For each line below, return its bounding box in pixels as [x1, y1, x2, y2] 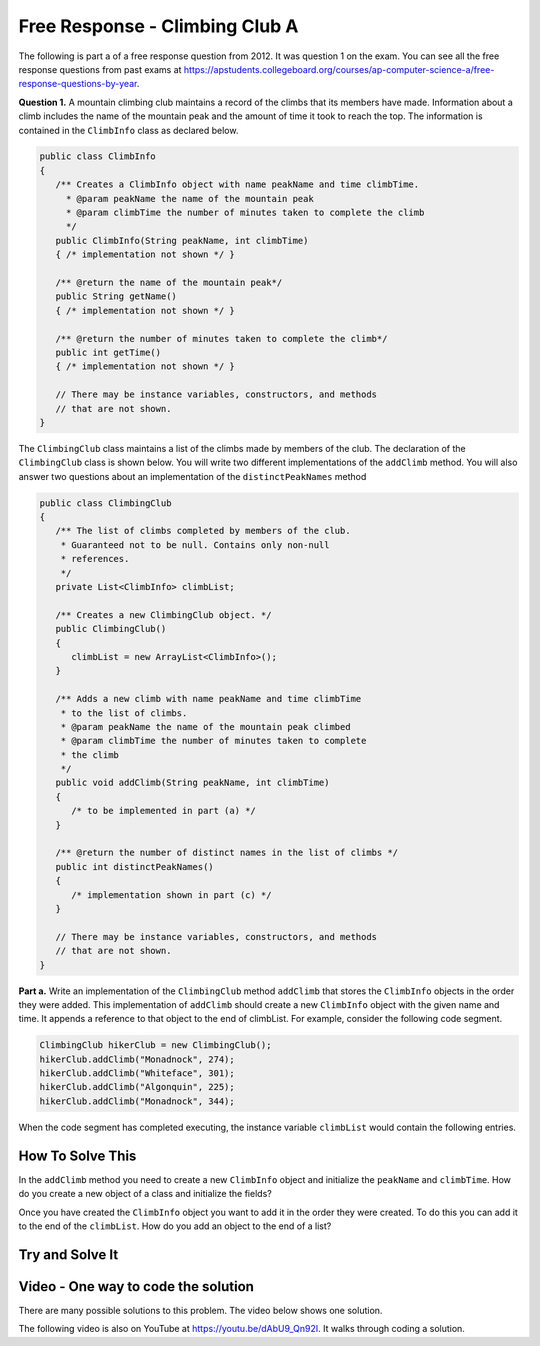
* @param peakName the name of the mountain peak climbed [60, 721, 351, 732]
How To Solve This [18, 1147, 137, 1164]
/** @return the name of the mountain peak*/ [55, 277, 283, 288]
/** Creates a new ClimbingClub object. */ [55, 609, 272, 620]
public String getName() [55, 291, 177, 302]
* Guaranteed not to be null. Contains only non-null [60, 539, 330, 550]
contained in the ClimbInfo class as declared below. [18, 124, 239, 136]
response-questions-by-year [18, 78, 137, 90]
